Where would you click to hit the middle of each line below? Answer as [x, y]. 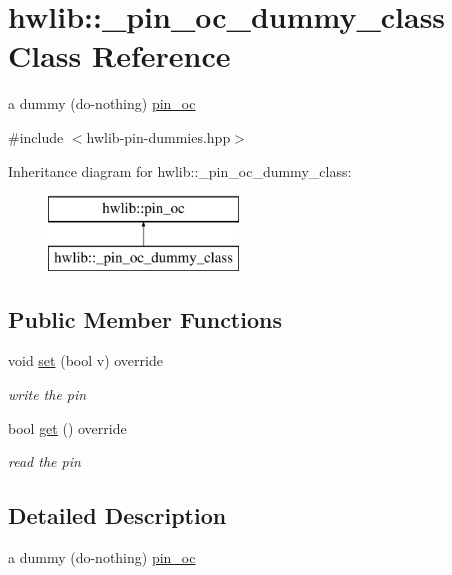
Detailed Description [117, 515]
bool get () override [67, 427]
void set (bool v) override [85, 360]
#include [36, 136]
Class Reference [119, 55]
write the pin [47, 394]
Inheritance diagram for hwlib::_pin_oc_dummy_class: [180, 170]
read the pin [44, 461]
